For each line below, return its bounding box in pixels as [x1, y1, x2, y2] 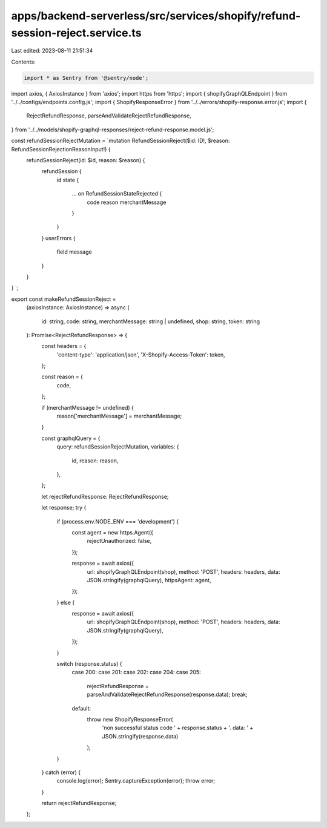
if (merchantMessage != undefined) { [41, 404, 134, 411]
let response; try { [41, 504, 87, 511]
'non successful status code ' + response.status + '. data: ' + [102, 724, 254, 732]
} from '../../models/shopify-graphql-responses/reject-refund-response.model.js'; [11, 126, 214, 133]
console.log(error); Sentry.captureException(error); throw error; [56, 777, 216, 784]
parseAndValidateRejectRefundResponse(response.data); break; [87, 691, 248, 698]
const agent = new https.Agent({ [71, 528, 154, 536]
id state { [56, 176, 79, 183]
